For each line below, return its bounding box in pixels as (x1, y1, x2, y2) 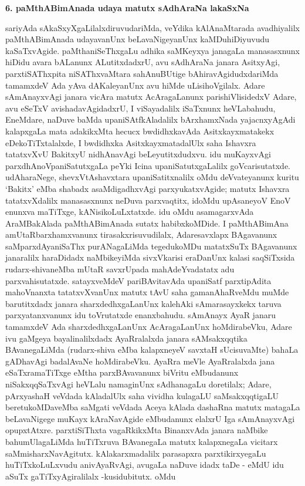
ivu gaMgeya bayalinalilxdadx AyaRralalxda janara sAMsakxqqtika (5, 332, 248, 344)
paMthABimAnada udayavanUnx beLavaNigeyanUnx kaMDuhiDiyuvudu (5, 33, 270, 45)
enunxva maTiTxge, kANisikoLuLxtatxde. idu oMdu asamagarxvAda (5, 205, 254, 218)
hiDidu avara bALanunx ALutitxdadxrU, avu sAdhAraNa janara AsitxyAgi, (5, 56, 280, 68)
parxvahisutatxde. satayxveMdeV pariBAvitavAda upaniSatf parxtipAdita (5, 274, 272, 286)
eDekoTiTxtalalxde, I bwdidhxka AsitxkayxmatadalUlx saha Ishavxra (5, 136, 256, 148)
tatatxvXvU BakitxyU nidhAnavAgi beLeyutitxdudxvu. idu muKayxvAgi (5, 148, 271, 160)
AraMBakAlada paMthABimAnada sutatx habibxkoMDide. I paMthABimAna (5, 217, 289, 229)
